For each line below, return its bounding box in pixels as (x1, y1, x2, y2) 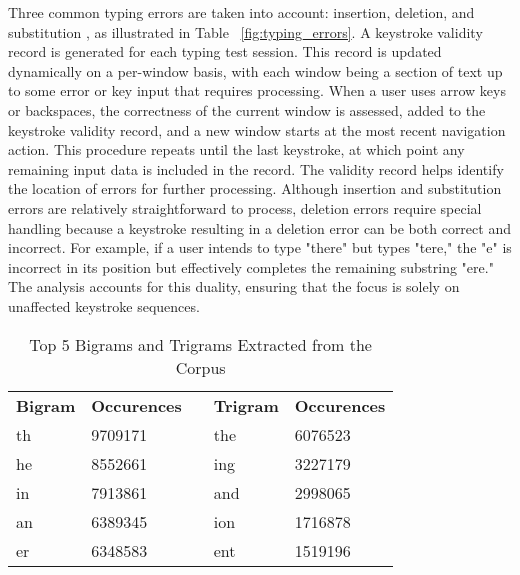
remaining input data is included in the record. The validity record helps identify (8, 158, 504, 179)
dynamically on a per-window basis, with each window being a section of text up (8, 60, 503, 81)
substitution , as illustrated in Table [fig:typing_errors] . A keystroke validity (8, 21, 483, 42)
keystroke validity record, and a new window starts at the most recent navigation (8, 119, 506, 140)
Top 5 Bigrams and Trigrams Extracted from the (29, 332, 372, 356)
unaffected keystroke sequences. (8, 295, 200, 316)
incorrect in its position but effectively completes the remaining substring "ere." (8, 256, 494, 277)
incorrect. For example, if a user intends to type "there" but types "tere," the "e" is (8, 237, 512, 258)
